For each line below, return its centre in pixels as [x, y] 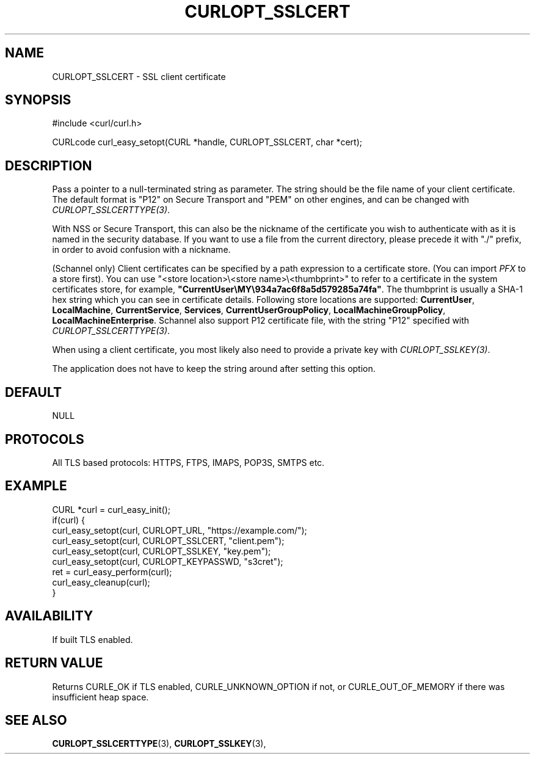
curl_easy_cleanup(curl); [101, 582]
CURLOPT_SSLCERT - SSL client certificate [139, 76]
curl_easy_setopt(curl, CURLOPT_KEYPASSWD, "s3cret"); [168, 561]
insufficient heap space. [100, 697]
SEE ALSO [36, 720]
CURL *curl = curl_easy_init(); [111, 509]
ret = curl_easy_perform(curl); [112, 572]
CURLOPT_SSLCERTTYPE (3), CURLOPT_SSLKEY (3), [159, 744]
